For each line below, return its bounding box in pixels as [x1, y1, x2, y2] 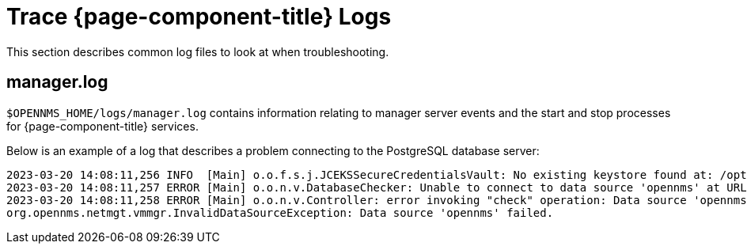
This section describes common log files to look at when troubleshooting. [6, 44, 389, 59]
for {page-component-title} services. [6, 119, 199, 133]
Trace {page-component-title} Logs [6, 3, 392, 30]
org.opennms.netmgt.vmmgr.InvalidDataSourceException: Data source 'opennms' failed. [6, 206, 554, 219]
